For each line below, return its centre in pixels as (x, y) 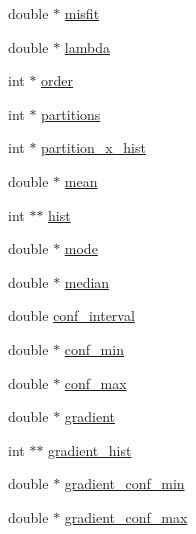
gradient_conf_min (124, 483)
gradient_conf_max (126, 516)
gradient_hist (90, 449)
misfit (82, 13)
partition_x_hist (93, 147)
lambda (87, 46)
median (87, 281)
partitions (71, 113)
